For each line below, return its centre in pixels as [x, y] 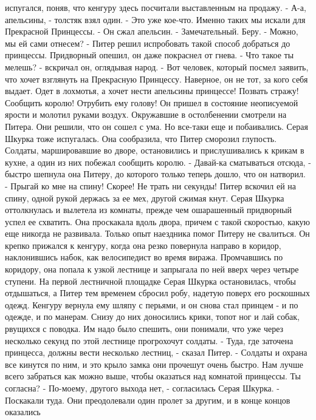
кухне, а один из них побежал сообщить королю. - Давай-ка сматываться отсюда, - [158, 162]
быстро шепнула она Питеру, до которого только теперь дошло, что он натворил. [155, 174]
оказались [23, 412]
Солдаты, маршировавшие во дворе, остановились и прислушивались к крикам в [155, 150]
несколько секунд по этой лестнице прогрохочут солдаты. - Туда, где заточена [149, 340]
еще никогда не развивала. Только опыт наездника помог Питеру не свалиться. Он [157, 233]
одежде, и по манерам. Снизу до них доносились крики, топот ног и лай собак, [152, 317]
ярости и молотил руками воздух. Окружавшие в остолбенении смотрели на [146, 114]
